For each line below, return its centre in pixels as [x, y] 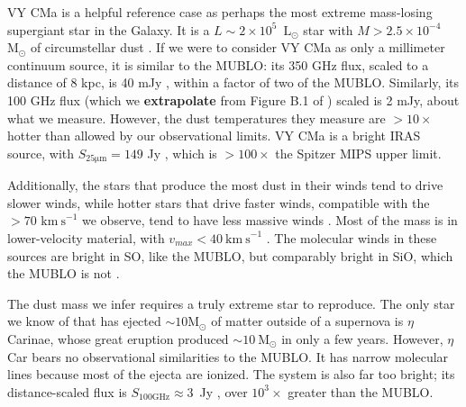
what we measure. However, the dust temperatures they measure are [196, 118]
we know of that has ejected [84, 321]
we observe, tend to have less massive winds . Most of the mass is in [270, 220]
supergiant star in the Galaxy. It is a [109, 29]
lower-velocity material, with [86, 237]
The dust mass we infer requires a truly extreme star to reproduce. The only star [231, 303]
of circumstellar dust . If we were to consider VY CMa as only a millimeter [238, 47]
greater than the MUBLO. [361, 391]
